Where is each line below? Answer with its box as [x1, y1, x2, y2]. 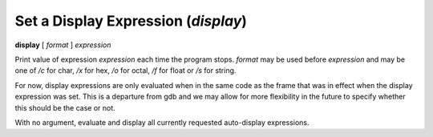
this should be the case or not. [14, 103, 115, 112]
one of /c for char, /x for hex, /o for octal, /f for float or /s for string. [14, 66, 237, 75]
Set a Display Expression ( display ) [14, 12, 248, 30]
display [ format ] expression [14, 40, 111, 50]
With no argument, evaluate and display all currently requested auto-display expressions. [14, 117, 310, 127]
